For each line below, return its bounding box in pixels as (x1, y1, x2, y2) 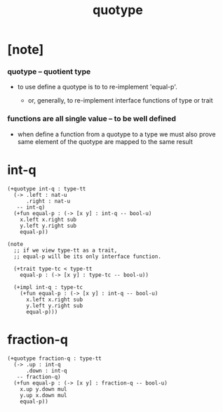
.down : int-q (25, 367, 68, 374)
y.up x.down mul (20, 392, 68, 399)
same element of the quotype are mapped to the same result (17, 137, 193, 146)
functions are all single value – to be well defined (7, 114, 177, 124)
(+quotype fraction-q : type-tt (7, 354, 102, 362)
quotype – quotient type (7, 67, 91, 77)
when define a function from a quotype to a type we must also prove (17, 129, 216, 139)
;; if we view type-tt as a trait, (13, 247, 118, 254)
